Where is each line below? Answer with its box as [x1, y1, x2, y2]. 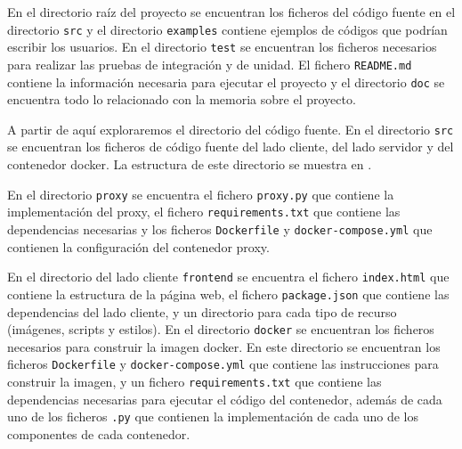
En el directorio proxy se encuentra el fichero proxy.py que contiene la [7, 184, 394, 203]
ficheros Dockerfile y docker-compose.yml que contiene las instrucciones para [7, 355, 439, 373]
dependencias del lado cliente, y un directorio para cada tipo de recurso [7, 302, 397, 321]
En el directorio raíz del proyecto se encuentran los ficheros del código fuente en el [7, 3, 456, 20]
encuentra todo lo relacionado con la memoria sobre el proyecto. [7, 90, 356, 109]
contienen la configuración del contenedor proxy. [7, 237, 270, 256]
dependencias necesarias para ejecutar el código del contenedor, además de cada [7, 389, 442, 408]
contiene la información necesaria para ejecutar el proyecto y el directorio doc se [7, 72, 445, 91]
